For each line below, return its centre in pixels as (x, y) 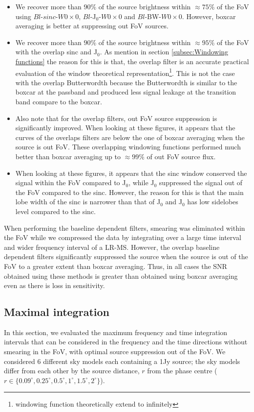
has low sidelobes (213, 202)
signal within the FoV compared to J (71, 182)
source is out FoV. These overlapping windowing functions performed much (128, 147)
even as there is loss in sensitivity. (54, 285)
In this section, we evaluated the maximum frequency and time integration (116, 332)
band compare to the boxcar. (59, 101)
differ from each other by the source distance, (72, 371)
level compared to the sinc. (56, 211)
